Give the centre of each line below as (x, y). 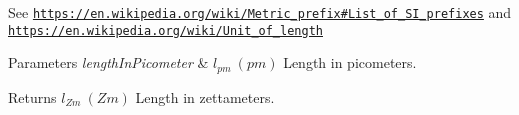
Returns (32, 96)
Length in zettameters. (205, 96)
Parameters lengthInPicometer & (108, 62)
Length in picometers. (350, 62)
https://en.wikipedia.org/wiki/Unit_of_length (165, 30)
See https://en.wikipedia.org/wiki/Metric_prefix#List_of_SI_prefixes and (260, 12)
